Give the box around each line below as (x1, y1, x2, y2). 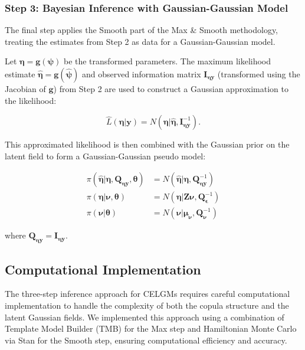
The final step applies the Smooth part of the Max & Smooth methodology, (5, 24, 278, 36)
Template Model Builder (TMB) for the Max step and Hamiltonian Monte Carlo (5, 322, 297, 335)
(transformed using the (217, 68, 300, 80)
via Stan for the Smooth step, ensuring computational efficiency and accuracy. (5, 333, 287, 346)
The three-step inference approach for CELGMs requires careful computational (5, 287, 290, 300)
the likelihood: (5, 94, 57, 106)
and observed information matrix (81, 68, 201, 80)
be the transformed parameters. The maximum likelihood (63, 55, 271, 67)
